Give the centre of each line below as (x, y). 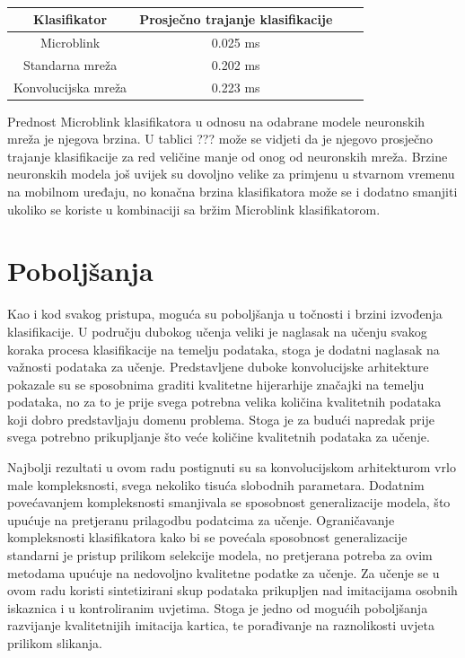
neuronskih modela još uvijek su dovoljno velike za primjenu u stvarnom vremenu (231, 174)
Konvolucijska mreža (70, 87)
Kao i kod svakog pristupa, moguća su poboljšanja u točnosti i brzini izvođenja (225, 314)
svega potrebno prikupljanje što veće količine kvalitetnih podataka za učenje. (219, 437)
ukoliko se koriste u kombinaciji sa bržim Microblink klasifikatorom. (194, 209)
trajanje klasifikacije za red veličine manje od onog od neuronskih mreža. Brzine (228, 156)
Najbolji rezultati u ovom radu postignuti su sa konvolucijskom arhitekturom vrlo (232, 467)
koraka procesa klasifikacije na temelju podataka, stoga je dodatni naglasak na (224, 349)
